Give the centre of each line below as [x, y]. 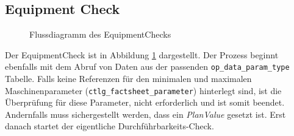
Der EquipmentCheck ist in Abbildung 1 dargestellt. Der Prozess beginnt [142, 54]
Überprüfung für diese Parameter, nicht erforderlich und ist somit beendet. [145, 102]
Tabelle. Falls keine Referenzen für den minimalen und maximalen [128, 79]
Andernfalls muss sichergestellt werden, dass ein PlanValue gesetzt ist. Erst [145, 114]
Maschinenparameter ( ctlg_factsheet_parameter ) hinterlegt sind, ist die [143, 90]
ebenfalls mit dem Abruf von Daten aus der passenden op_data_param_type [147, 66]
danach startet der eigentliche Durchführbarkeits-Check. [109, 126]
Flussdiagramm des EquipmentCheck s [100, 34]
